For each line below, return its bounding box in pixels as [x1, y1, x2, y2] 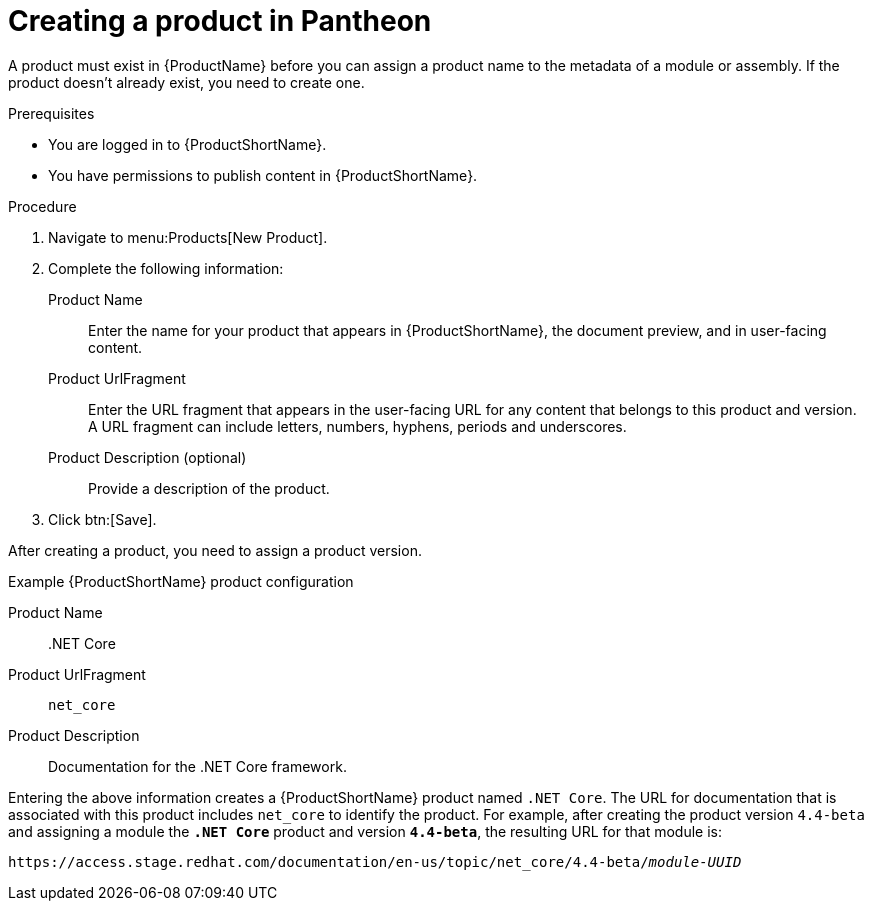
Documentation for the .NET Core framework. [48, 757, 347, 775]
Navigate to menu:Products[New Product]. [48, 228, 328, 246]
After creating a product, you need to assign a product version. [8, 541, 422, 559]
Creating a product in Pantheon [8, 4, 432, 38]
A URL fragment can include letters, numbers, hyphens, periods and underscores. [88, 417, 627, 435]
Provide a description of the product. [88, 479, 330, 497]
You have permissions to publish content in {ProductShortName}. [48, 166, 478, 184]
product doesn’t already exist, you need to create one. [8, 73, 365, 91]
